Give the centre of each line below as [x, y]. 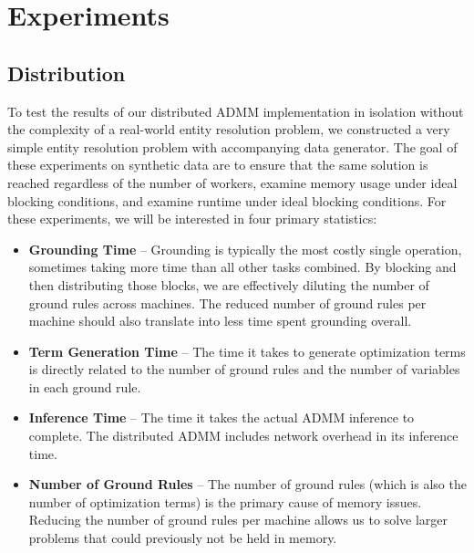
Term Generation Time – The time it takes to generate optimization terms [247, 351]
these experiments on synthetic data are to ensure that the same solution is [218, 165]
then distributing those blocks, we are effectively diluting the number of [229, 284]
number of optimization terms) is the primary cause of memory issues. [225, 501]
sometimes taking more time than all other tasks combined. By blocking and [242, 267]
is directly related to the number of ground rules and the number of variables [244, 369]
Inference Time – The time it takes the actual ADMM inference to [222, 417]
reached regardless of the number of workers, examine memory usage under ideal [232, 182]
